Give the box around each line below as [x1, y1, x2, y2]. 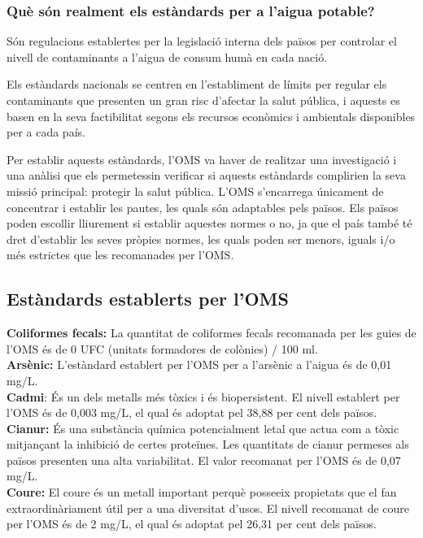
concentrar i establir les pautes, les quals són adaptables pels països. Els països [7, 198, 399, 215]
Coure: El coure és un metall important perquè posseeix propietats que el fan [7, 484, 397, 501]
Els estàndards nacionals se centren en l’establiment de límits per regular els [7, 76, 387, 93]
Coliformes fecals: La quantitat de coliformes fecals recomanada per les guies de [7, 324, 416, 341]
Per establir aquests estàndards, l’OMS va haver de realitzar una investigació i [7, 150, 397, 167]
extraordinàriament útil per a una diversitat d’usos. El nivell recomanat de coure [7, 499, 410, 516]
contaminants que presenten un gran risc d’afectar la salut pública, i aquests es [7, 92, 400, 108]
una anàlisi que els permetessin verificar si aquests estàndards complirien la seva [7, 167, 406, 184]
